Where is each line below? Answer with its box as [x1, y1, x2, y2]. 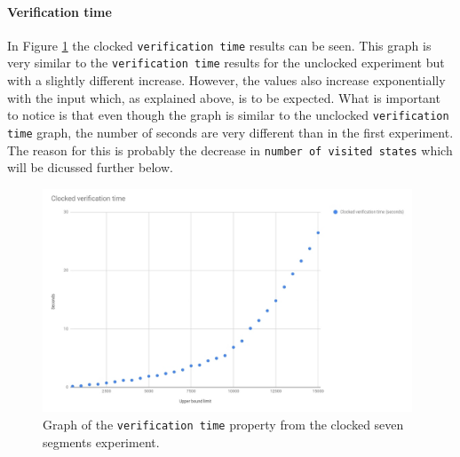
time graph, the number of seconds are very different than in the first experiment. [7, 122, 454, 141]
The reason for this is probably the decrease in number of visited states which [7, 140, 453, 159]
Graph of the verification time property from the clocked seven [43, 415, 404, 434]
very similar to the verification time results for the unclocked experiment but [7, 53, 445, 72]
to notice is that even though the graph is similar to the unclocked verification [7, 106, 449, 124]
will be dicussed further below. [7, 158, 173, 177]
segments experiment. [43, 432, 160, 451]
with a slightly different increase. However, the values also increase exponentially [7, 71, 446, 90]
